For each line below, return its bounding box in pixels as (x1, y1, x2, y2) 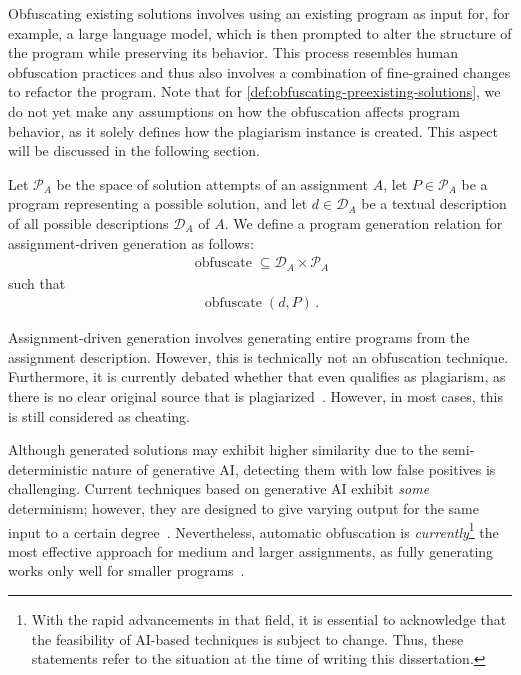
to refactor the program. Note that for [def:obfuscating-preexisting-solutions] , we (8, 81, 501, 102)
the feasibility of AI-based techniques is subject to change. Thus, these (31, 628, 464, 649)
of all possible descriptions (8, 212, 169, 233)
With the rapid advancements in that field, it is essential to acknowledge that (31, 609, 507, 630)
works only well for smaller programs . (8, 560, 245, 581)
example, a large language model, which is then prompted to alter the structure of (8, 22, 512, 43)
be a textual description (361, 193, 507, 214)
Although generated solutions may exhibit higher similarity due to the (8, 439, 438, 460)
